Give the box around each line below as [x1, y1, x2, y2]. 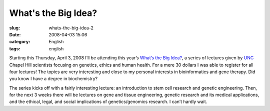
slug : [9, 25, 20, 31]
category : [9, 39, 30, 45]
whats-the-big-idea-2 [48, 25, 93, 31]
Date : [9, 31, 21, 37]
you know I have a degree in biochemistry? [9, 76, 97, 82]
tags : [9, 45, 20, 52]
